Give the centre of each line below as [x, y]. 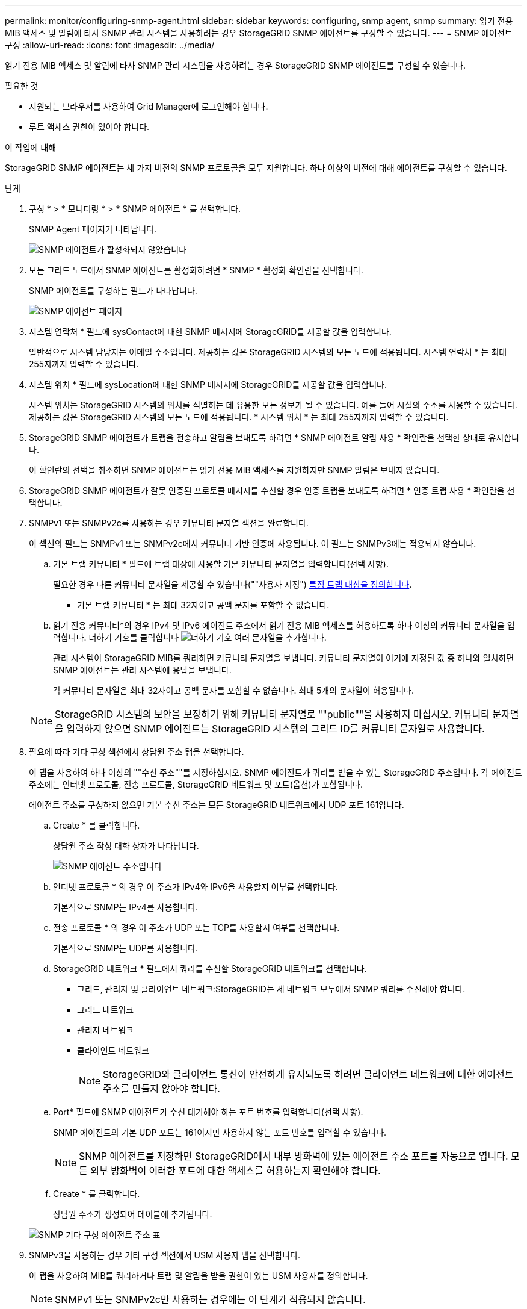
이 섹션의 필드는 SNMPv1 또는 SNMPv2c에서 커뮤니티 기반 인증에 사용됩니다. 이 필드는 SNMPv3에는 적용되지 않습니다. [253, 543]
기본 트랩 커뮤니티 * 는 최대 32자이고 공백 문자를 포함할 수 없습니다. [203, 605]
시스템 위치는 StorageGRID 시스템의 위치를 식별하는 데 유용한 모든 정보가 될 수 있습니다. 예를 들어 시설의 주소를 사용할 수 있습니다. [273, 405]
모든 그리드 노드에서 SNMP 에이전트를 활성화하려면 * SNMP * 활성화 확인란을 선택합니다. [196, 270]
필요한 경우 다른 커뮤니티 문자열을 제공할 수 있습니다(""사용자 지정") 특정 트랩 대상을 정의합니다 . [233, 584]
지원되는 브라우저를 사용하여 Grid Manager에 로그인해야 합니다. [149, 106]
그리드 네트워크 [106, 1009]
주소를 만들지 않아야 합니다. [162, 1089]
